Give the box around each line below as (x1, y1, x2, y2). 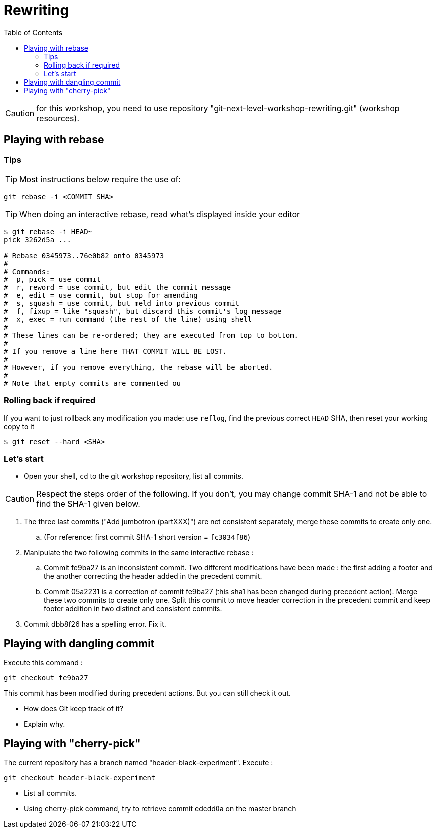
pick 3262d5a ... (4, 235, 71, 244)
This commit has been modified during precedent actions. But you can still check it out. (4, 689, 291, 698)
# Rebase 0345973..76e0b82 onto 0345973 (4, 251, 164, 260)
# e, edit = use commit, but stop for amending (4, 291, 198, 299)
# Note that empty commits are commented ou (4, 379, 181, 387)
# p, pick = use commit (4, 275, 101, 283)
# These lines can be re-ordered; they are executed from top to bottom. (4, 331, 299, 339)
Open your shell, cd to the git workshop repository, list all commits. (24, 472, 244, 481)
